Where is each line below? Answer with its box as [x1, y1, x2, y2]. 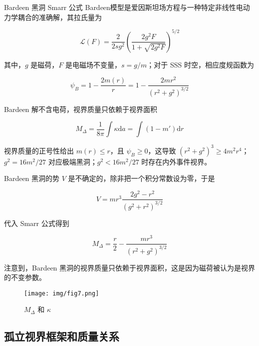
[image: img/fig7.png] [24, 289, 99, 297]
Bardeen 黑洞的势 [4, 173, 60, 183]
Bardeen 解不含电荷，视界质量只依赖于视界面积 [4, 103, 158, 114]
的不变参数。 [4, 272, 46, 282]
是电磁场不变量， [65, 59, 122, 69]
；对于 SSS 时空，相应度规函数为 [147, 59, 254, 69]
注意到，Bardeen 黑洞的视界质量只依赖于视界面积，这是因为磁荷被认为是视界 [4, 262, 256, 272]
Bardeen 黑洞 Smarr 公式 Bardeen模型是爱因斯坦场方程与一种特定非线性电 [4, 2, 243, 12]
